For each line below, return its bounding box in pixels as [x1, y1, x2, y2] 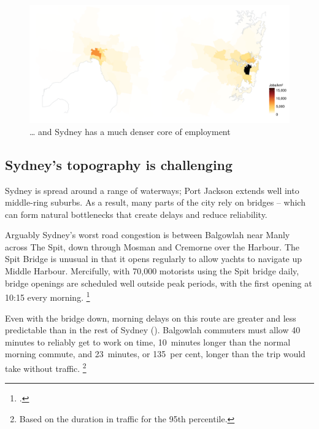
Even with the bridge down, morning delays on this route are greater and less [5, 311, 296, 324]
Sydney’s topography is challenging [5, 155, 233, 174]
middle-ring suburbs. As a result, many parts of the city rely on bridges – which [5, 196, 306, 209]
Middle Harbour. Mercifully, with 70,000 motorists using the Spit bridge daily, [5, 265, 299, 277]
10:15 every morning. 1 [5, 289, 90, 303]
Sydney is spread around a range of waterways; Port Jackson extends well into [5, 184, 299, 196]
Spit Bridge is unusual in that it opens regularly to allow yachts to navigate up [5, 252, 302, 265]
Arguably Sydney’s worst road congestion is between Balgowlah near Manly [5, 228, 290, 241]
